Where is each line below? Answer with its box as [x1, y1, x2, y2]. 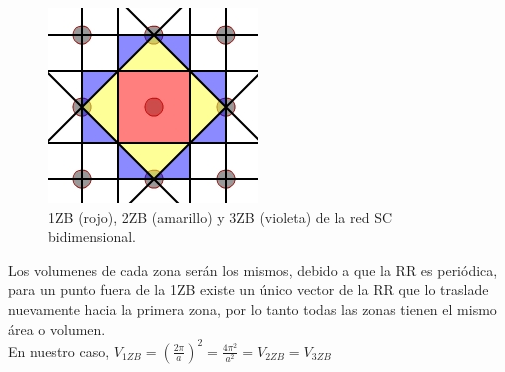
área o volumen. [8, 318, 106, 339]
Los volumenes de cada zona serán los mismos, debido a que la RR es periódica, [8, 259, 498, 280]
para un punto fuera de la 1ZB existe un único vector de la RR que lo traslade [8, 279, 489, 300]
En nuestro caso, [8, 340, 110, 361]
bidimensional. [48, 226, 136, 247]
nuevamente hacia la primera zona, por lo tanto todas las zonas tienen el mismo [8, 298, 497, 319]
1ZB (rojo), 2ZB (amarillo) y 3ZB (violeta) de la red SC [48, 206, 393, 227]
